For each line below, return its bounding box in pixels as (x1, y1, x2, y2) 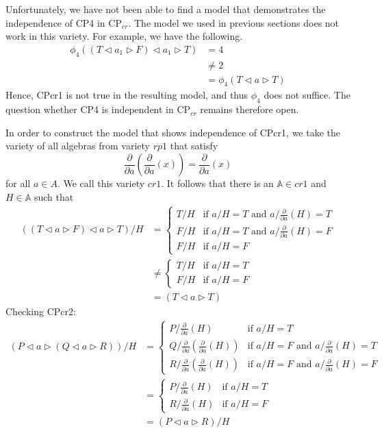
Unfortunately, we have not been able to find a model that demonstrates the (5, 2, 326, 16)
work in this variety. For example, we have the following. (5, 29, 243, 43)
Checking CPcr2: (5, 304, 76, 318)
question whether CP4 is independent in (5, 102, 174, 116)
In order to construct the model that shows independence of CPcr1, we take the (5, 125, 340, 139)
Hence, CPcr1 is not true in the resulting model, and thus (5, 88, 248, 102)
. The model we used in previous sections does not (128, 15, 340, 29)
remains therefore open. (200, 102, 299, 116)
